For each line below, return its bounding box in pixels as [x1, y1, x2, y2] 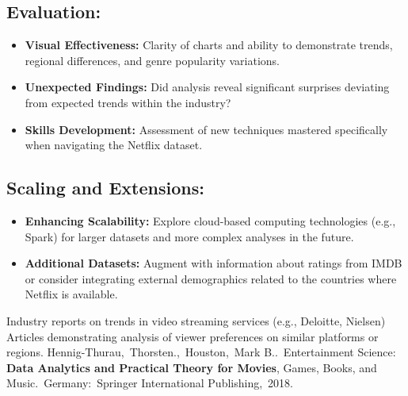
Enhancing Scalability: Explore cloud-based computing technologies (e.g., [25, 212, 396, 229]
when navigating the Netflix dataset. [25, 136, 203, 153]
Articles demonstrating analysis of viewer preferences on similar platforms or [6, 328, 379, 344]
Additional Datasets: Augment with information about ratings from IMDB [25, 255, 402, 271]
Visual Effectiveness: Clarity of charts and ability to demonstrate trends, [25, 37, 393, 53]
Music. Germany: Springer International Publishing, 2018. [6, 375, 293, 391]
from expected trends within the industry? [25, 94, 231, 110]
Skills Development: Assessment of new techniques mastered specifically [25, 121, 388, 137]
